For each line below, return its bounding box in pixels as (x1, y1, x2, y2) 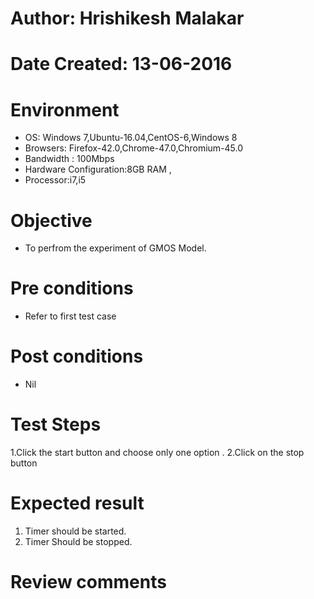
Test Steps (10, 413, 102, 436)
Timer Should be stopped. (24, 536, 133, 547)
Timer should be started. (24, 525, 127, 537)
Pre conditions (10, 277, 134, 300)
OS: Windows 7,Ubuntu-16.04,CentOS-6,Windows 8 (24, 132, 238, 144)
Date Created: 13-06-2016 (10, 53, 233, 76)
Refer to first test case (24, 310, 117, 322)
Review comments (10, 571, 167, 594)
